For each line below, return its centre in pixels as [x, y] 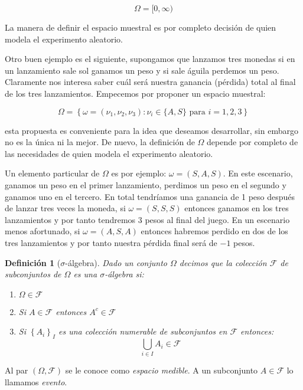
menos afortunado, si [43, 231]
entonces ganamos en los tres [237, 208]
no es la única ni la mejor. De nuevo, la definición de [100, 142]
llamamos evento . [36, 382]
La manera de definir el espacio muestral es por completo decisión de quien [141, 27]
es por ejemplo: [139, 173]
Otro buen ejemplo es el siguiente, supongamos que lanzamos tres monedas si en [150, 59]
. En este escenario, [258, 173]
